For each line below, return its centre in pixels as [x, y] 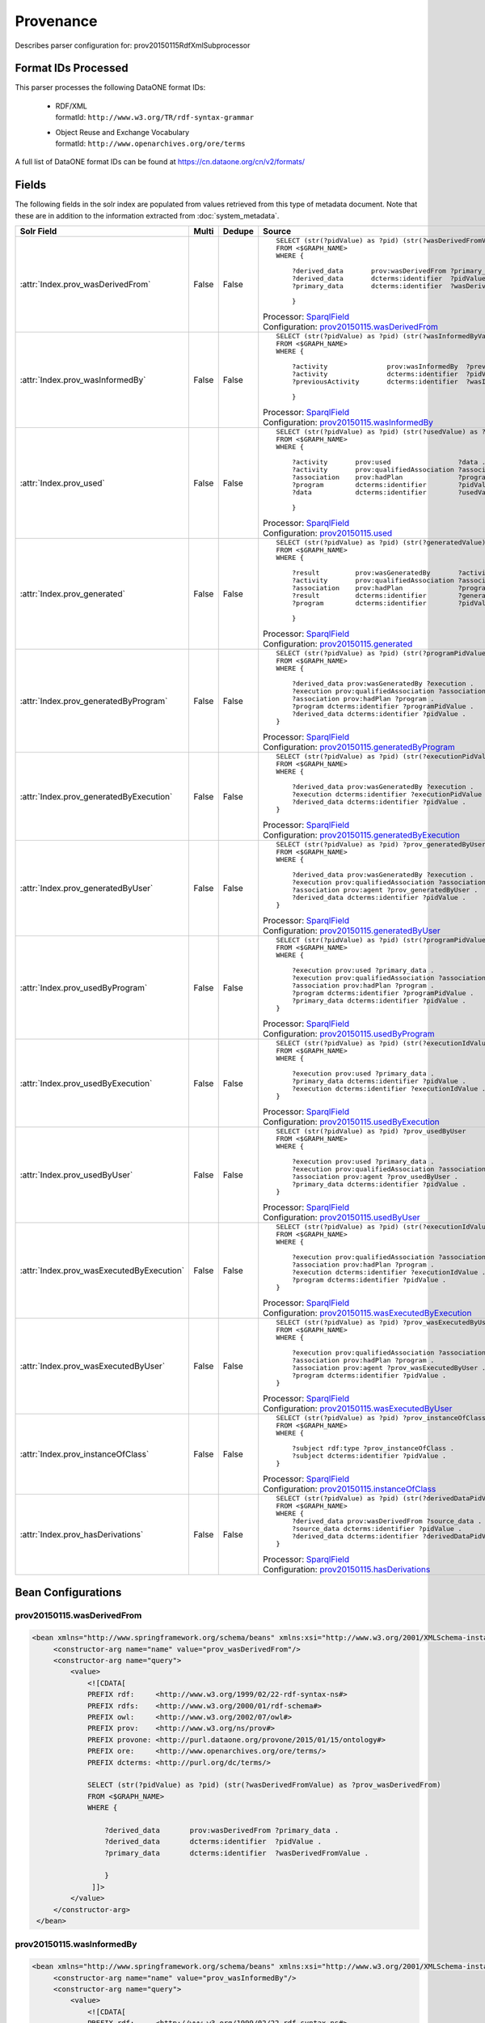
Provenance [56, 21]
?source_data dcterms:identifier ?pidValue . [377, 1529]
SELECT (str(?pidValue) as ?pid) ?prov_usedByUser [371, 1132]
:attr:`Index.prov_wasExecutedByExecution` [102, 1270]
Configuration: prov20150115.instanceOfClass [350, 1489]
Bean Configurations [68, 1592]
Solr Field [38, 231]
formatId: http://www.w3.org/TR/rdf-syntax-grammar [155, 117]
